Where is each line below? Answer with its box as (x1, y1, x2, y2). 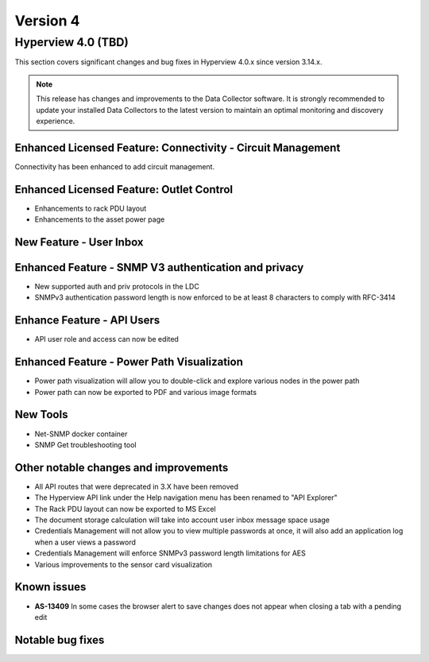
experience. (36, 116, 75, 126)
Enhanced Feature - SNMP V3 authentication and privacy (14, 261, 304, 274)
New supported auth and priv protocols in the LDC (34, 282, 200, 292)
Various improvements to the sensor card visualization (34, 559, 213, 569)
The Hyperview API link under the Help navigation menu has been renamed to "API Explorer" (34, 493, 338, 502)
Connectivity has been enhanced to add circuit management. (14, 161, 214, 171)
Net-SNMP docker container (34, 429, 128, 439)
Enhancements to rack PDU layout (34, 203, 147, 213)
